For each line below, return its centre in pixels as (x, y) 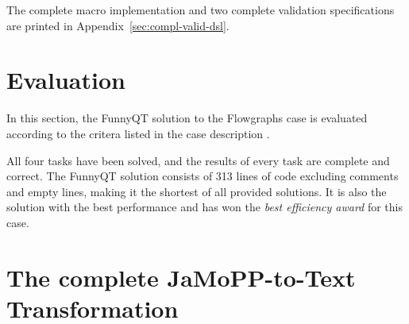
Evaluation (66, 80)
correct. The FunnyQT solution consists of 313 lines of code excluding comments (203, 176)
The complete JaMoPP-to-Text (181, 277)
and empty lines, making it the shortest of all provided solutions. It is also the (197, 191)
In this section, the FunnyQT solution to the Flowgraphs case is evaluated (187, 118)
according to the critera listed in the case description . (138, 133)
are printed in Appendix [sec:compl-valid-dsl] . (118, 25)
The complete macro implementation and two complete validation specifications (201, 10)
